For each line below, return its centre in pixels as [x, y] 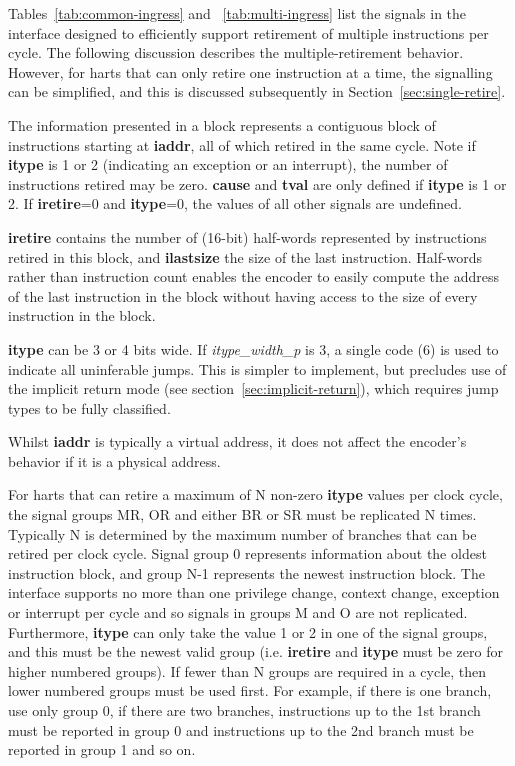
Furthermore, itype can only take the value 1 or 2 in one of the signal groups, [248, 631]
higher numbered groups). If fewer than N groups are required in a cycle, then [247, 670]
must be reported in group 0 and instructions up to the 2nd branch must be [241, 729]
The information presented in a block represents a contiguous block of [222, 124]
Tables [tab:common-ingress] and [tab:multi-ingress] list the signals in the [237, 13]
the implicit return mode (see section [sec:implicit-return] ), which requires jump [253, 388]
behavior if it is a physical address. [114, 460]
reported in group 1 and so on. [102, 749]
